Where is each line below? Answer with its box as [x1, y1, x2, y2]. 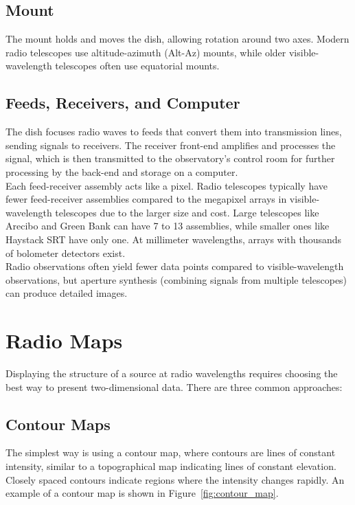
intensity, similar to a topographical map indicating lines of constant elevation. [5, 459, 336, 473]
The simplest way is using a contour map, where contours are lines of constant [5, 445, 336, 460]
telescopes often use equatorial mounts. [55, 58, 220, 73]
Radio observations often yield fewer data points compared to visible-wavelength [5, 259, 344, 273]
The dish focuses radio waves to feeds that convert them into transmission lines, [5, 124, 342, 139]
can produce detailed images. [5, 286, 128, 300]
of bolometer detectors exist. [5, 245, 126, 260]
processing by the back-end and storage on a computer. [5, 164, 238, 179]
